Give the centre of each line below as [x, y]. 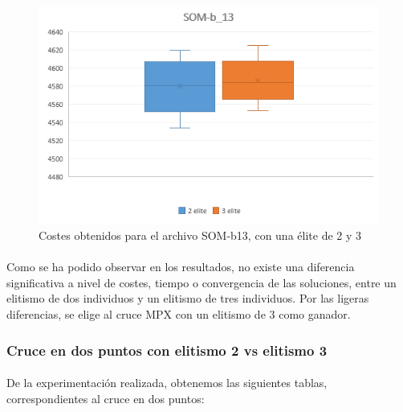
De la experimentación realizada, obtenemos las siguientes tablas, [167, 383]
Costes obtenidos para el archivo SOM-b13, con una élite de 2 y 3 [200, 235]
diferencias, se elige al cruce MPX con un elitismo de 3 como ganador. [179, 314]
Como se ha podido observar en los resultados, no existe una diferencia [181, 267]
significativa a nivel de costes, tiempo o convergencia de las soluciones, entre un [201, 282]
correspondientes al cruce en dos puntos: [106, 398]
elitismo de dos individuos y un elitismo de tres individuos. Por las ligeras [188, 298]
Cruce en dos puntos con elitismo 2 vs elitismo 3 [167, 350]
